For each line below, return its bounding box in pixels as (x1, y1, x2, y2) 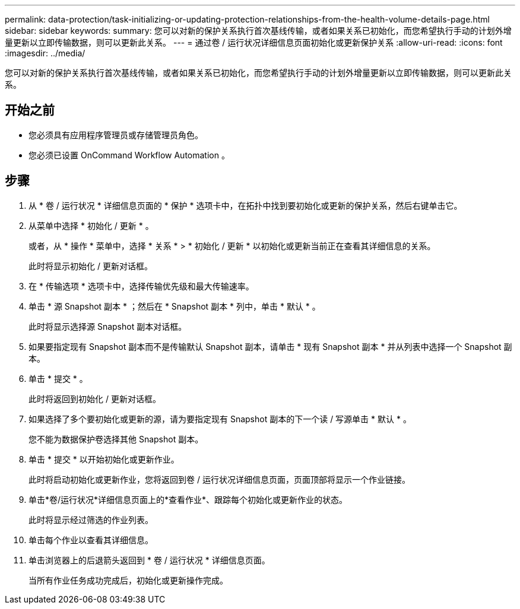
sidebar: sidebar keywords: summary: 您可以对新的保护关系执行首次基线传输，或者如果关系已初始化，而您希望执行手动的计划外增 (5, 25, 512, 36)
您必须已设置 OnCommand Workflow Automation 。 (28, 149, 230, 160)
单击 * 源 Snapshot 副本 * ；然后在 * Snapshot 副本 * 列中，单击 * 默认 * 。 (28, 301, 321, 311)
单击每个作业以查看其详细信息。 (28, 534, 153, 545)
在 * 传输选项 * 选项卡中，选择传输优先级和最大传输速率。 (28, 280, 254, 291)
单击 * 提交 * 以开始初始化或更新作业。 (28, 454, 179, 464)
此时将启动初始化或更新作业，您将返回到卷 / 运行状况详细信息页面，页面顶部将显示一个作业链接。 (28, 474, 410, 484)
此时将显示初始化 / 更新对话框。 (28, 260, 153, 271)
